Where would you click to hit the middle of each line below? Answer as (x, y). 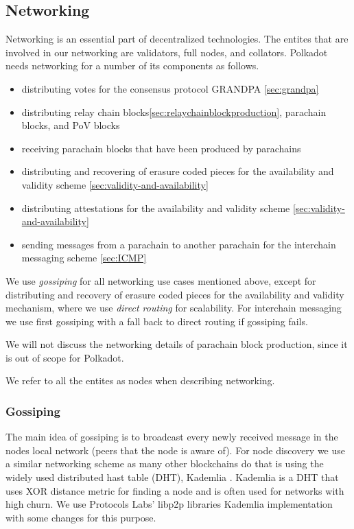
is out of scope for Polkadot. (65, 357)
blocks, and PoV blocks (71, 125)
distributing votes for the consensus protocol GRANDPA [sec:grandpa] (170, 88)
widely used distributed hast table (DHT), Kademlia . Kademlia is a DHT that (172, 477)
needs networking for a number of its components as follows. (132, 66)
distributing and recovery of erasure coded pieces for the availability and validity (175, 294)
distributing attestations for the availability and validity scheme (156, 208)
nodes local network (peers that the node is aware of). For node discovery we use (176, 450)
